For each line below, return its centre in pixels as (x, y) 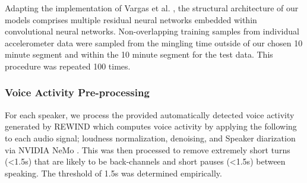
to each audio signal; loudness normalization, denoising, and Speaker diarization (150, 138)
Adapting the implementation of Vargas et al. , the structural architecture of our (152, 8)
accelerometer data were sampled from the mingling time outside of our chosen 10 (154, 42)
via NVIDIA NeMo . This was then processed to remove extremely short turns (148, 149)
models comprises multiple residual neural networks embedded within (131, 19)
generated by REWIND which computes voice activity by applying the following (151, 126)
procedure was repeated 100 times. (68, 66)
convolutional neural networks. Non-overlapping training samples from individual (152, 31)
